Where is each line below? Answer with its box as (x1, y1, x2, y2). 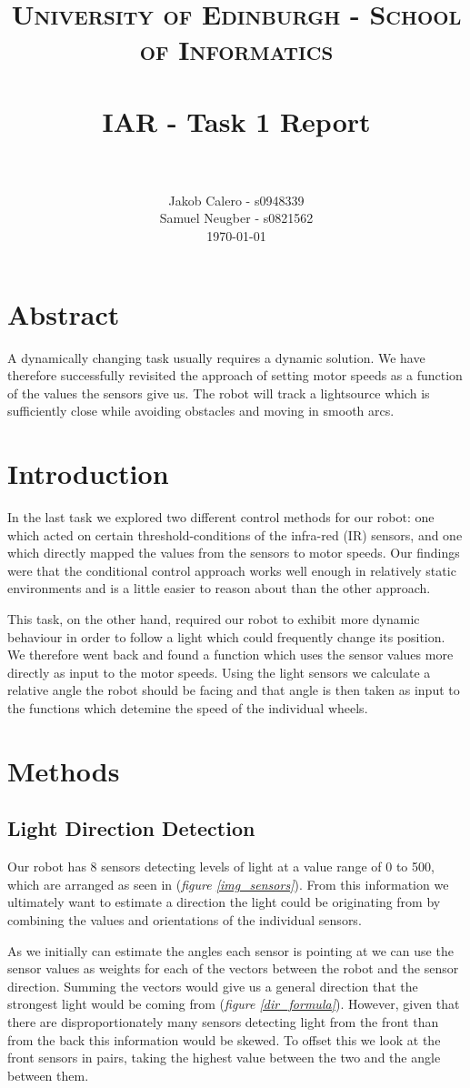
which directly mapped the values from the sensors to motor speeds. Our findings (7, 543, 460, 562)
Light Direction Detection (7, 814, 255, 842)
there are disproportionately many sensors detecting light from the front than (7, 1012, 439, 1031)
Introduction (7, 455, 169, 492)
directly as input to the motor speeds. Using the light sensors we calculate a (7, 662, 431, 681)
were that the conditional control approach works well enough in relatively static (7, 560, 456, 579)
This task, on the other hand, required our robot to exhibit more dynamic (7, 609, 420, 629)
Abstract (7, 295, 120, 332)
